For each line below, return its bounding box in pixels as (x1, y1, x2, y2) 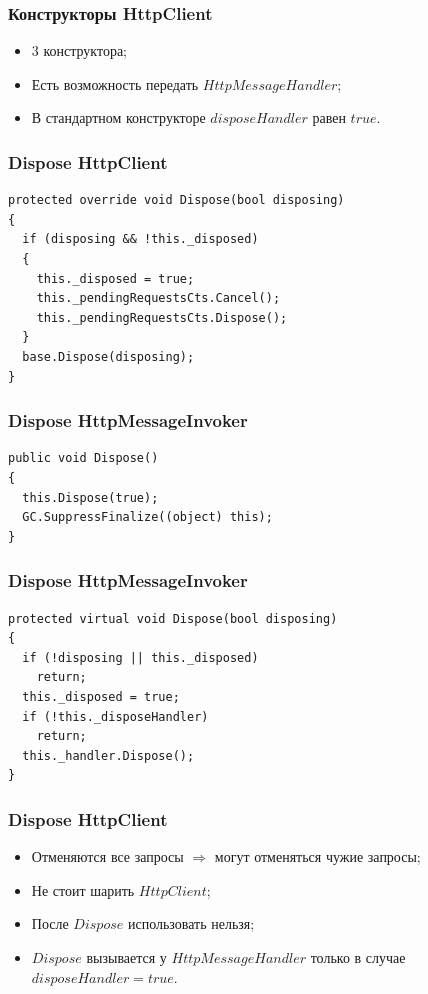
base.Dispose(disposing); (22, 349, 195, 364)
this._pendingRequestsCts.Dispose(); (36, 310, 288, 325)
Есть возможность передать (31, 73, 199, 94)
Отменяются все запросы (31, 846, 184, 867)
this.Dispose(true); (22, 490, 159, 505)
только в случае (310, 946, 406, 967)
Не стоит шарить (31, 879, 135, 900)
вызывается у (86, 946, 167, 967)
